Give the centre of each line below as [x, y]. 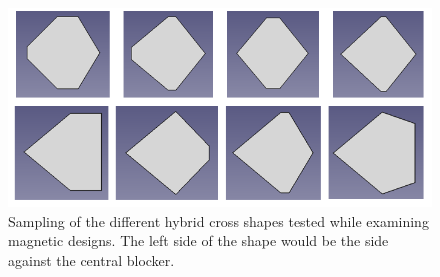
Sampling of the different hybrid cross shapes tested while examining [218, 220]
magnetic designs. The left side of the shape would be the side [198, 240]
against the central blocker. [91, 259]
